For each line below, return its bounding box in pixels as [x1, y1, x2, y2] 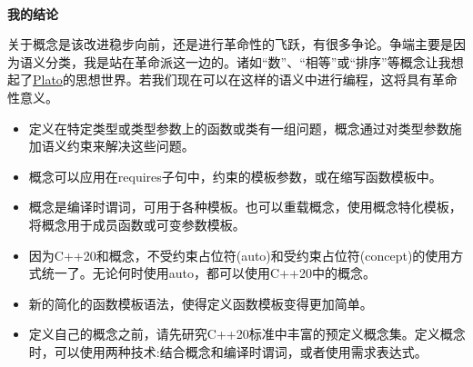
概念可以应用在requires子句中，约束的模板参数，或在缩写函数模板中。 [28, 166, 442, 185]
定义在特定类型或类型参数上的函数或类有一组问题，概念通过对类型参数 [28, 118, 449, 137]
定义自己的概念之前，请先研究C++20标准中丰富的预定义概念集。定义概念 [28, 324, 466, 343]
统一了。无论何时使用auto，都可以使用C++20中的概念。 [41, 263, 376, 283]
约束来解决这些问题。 [66, 136, 195, 155]
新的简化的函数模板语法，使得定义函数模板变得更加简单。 [28, 293, 373, 312]
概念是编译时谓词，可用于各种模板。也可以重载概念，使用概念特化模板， [28, 197, 462, 216]
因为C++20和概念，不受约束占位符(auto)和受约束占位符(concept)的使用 [28, 245, 451, 264]
